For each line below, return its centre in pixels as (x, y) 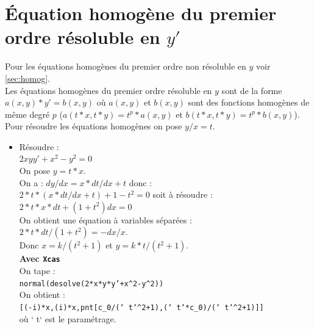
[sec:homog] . (27, 78)
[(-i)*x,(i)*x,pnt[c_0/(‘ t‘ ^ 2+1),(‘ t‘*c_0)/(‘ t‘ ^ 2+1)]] (141, 307)
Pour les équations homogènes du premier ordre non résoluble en (126, 66)
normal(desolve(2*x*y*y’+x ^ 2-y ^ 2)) (91, 284)
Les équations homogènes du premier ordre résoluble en (109, 90)
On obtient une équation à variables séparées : (105, 219)
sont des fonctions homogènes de (249, 102)
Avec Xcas (40, 258)
